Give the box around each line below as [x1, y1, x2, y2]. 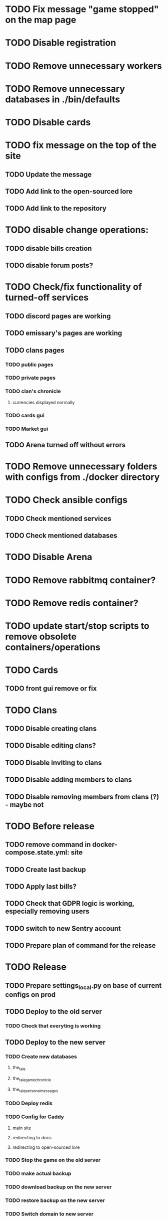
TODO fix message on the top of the [5, 139, 156, 151]
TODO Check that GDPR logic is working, [5, 899, 134, 908]
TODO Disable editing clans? [5, 741, 96, 750]
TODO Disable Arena [5, 552, 92, 563]
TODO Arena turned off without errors [5, 441, 126, 449]
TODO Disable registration [5, 37, 116, 49]
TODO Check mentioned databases [5, 532, 117, 540]
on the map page [5, 14, 76, 26]
